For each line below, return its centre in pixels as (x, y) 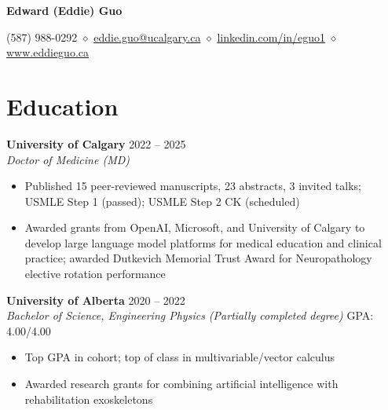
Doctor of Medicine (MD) (68, 159)
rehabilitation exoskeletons (89, 399)
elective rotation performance (95, 274)
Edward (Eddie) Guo (64, 10)
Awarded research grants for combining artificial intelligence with (181, 384)
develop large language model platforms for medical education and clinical (203, 242)
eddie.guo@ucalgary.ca (147, 37)
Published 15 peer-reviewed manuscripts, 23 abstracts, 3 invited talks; (193, 186)
